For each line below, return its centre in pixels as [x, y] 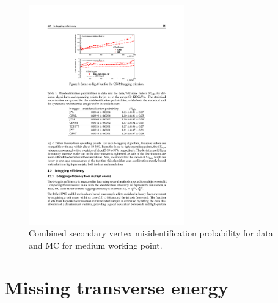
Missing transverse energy [116, 287]
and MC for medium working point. [96, 245]
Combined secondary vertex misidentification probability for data [151, 233]
